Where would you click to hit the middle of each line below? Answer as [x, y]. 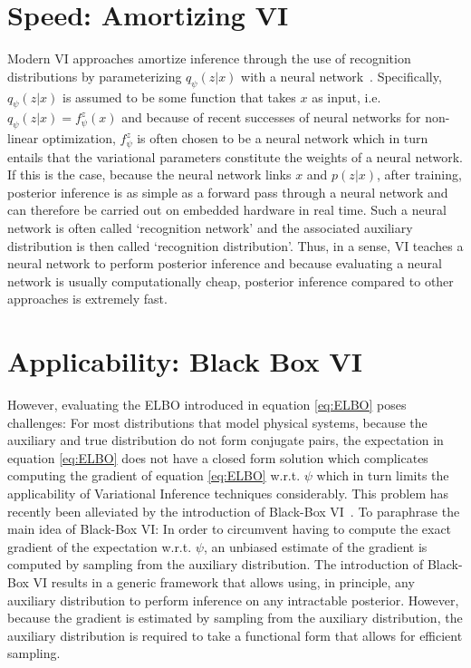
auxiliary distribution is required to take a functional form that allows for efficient [235, 635]
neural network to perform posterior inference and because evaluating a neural [225, 263]
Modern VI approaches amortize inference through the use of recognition [209, 58]
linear [23, 138]
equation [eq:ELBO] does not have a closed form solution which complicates [218, 457]
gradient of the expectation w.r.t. [100, 546]
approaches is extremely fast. [87, 299]
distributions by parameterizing [95, 76]
